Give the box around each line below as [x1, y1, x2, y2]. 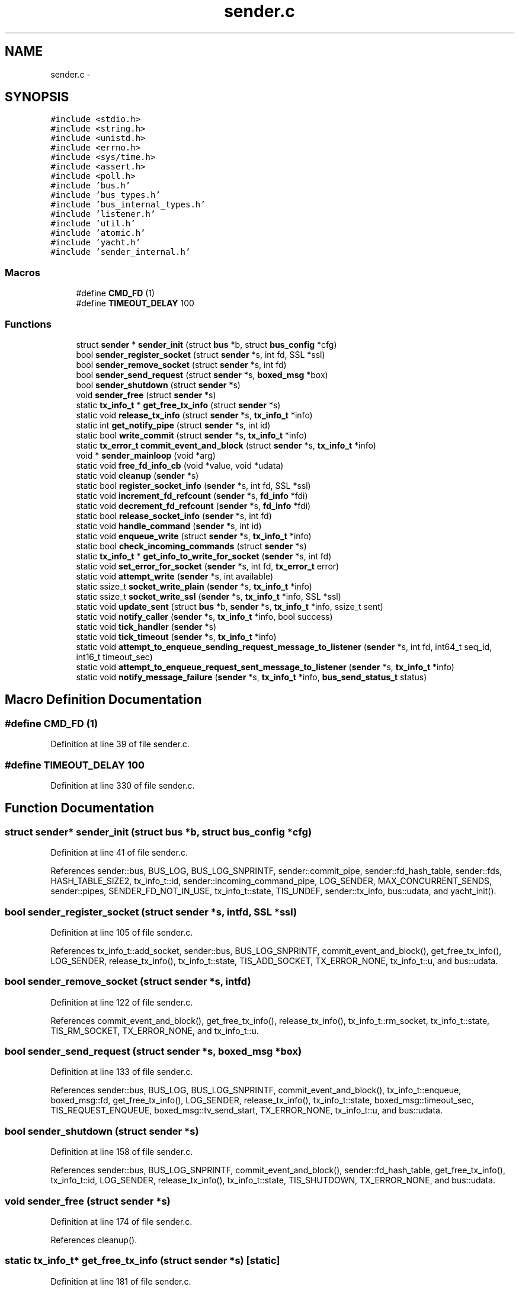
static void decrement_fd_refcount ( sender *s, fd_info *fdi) [76, 500, 311, 511]
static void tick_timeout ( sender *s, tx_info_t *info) [76, 631, 277, 642]
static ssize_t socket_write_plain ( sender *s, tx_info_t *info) [76, 581, 312, 591]
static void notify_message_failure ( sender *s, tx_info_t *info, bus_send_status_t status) [76, 671, 427, 682]
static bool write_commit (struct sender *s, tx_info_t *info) [76, 430, 307, 440]
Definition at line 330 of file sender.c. [50, 780, 195, 790]
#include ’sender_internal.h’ [50, 247, 191, 257]
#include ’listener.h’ [50, 209, 156, 219]
